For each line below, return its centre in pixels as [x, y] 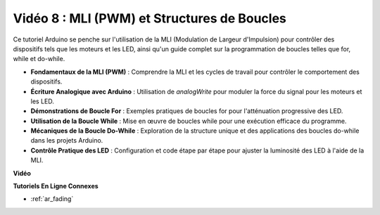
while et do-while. [39, 59]
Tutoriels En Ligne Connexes [56, 186]
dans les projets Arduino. [67, 141]
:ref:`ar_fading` [52, 199]
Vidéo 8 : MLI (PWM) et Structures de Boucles [150, 18]
